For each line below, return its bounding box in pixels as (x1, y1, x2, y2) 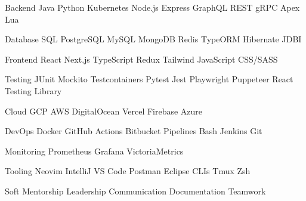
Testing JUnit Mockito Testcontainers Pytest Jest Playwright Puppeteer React (5, 73, 293, 85)
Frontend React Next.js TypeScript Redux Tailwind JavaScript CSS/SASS (5, 52, 278, 65)
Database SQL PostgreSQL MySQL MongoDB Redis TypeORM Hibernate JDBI (5, 33, 302, 45)
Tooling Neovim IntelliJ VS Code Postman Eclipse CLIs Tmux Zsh (5, 165, 251, 177)
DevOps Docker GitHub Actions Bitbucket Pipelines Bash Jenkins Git (5, 125, 262, 137)
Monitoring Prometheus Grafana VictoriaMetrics (5, 144, 184, 157)
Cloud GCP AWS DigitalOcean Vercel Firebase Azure (5, 104, 203, 117)
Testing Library (5, 84, 62, 97)
